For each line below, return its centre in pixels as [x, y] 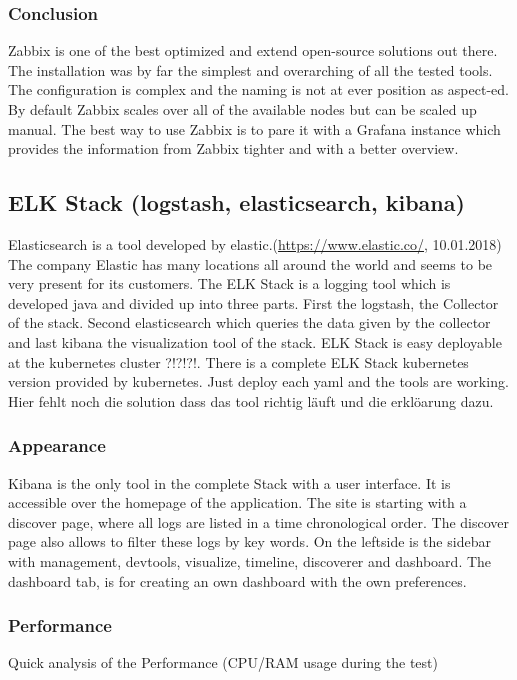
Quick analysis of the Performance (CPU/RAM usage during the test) [223, 662]
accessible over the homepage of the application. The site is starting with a [237, 502]
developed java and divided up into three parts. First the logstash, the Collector [253, 302]
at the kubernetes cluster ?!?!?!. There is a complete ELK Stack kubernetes [238, 361]
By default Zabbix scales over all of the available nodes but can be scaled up [242, 109]
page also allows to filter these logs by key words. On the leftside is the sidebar [249, 541]
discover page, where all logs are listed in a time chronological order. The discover [259, 521]
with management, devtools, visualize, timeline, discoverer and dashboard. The [250, 560]
